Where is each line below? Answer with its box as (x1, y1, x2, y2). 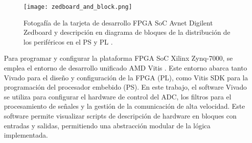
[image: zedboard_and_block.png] (23, 3, 132, 10)
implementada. (4, 130, 48, 140)
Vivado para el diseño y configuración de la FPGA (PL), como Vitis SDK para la (4, 72, 248, 82)
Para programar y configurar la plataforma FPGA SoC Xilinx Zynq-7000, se (4, 53, 233, 63)
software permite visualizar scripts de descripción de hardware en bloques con (4, 111, 237, 120)
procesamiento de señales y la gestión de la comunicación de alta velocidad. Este (4, 101, 245, 111)
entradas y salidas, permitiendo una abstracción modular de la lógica (4, 120, 211, 130)
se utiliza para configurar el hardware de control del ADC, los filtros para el (4, 91, 231, 101)
